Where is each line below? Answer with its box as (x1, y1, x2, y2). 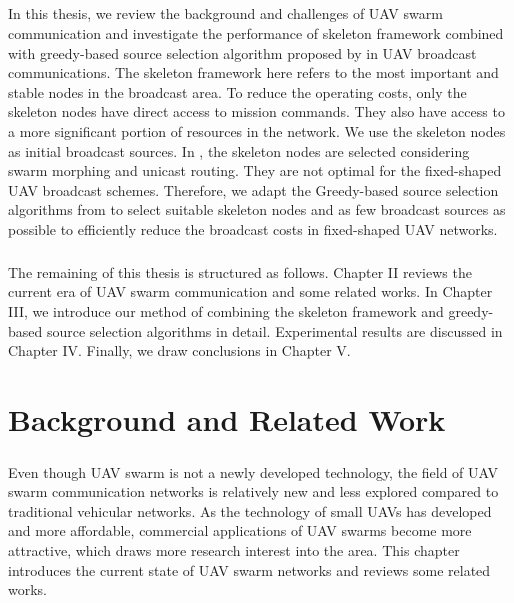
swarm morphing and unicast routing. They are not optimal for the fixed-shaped (8, 160, 502, 181)
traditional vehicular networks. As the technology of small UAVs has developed (8, 500, 492, 521)
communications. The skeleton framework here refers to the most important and (8, 62, 499, 83)
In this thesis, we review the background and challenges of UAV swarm (8, 3, 443, 24)
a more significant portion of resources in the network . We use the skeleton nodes (8, 120, 506, 141)
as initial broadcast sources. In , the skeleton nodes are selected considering (8, 140, 470, 161)
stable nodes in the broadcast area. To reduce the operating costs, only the (8, 81, 467, 102)
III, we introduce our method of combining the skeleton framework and (8, 301, 444, 322)
